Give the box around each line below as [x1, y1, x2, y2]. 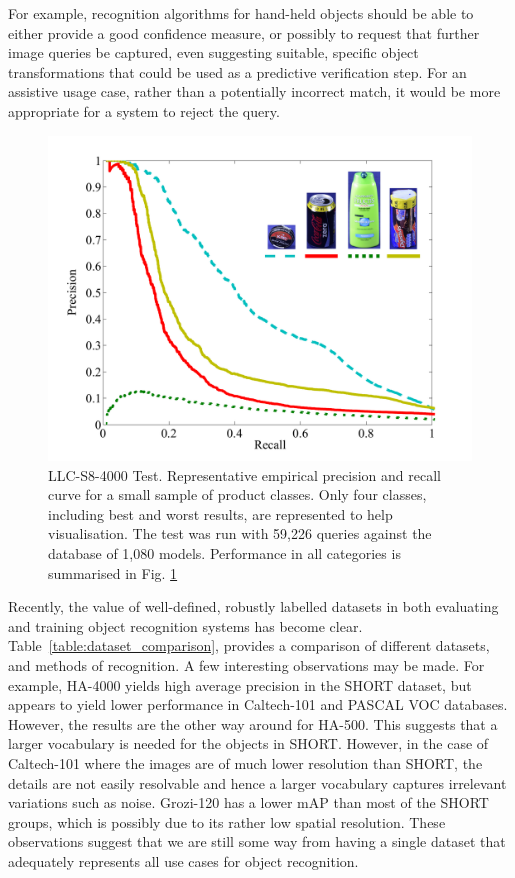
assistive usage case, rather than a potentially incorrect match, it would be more [8, 81, 501, 102]
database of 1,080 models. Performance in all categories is [48, 542, 401, 563]
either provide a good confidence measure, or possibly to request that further [8, 22, 480, 43]
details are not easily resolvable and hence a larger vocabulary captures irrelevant [8, 772, 507, 793]
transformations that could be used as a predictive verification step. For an [8, 61, 467, 82]
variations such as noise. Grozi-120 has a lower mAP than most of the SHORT [8, 792, 489, 813]
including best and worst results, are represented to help [48, 503, 393, 524]
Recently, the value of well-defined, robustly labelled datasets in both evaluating [8, 596, 499, 617]
